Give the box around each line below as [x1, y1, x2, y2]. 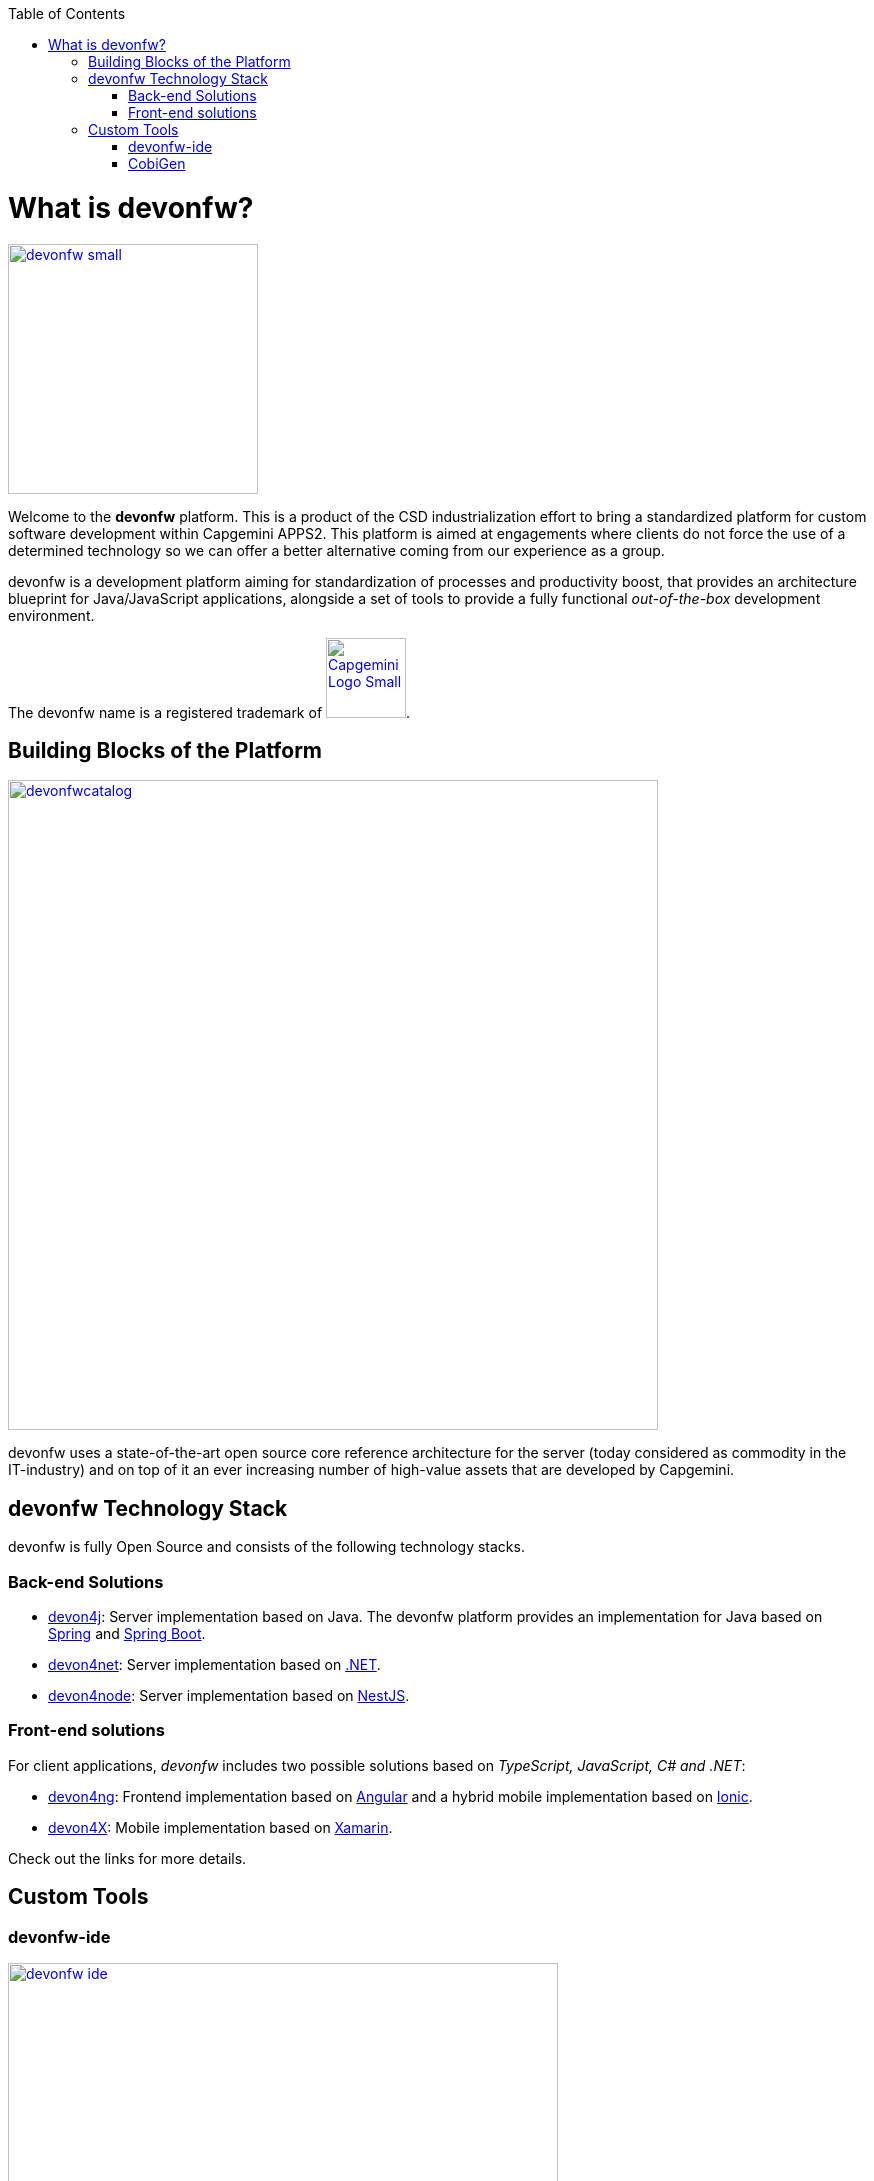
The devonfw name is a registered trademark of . [8, 703, 411, 721]
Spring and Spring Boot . [48, 1624, 206, 1642]
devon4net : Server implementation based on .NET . [48, 1655, 381, 1673]
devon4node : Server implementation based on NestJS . [48, 1686, 410, 1704]
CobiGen [128, 155, 186, 172]
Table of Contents [8, 5, 126, 22]
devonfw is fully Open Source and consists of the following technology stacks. [8, 1538, 525, 1556]
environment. [8, 606, 95, 624]
